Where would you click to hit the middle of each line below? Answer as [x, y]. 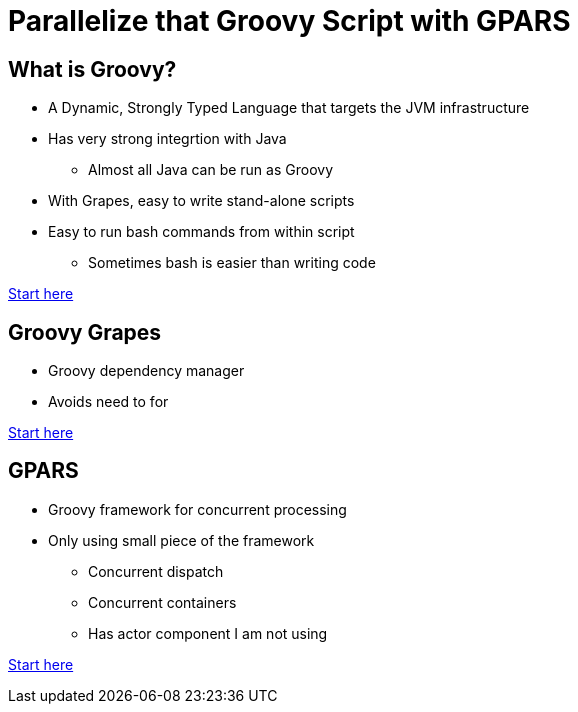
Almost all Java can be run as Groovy [210, 170]
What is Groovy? [92, 69]
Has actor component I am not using [208, 633]
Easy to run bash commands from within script [201, 232]
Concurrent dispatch [156, 571]
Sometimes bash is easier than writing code [232, 263]
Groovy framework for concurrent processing [197, 509]
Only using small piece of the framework [181, 540]
